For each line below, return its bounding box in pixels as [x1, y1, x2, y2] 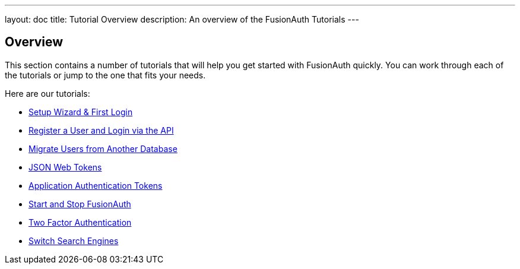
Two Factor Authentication [28, 217, 132, 227]
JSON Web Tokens [28, 162, 102, 172]
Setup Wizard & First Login [28, 106, 133, 117]
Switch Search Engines [28, 235, 119, 246]
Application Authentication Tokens [28, 180, 163, 191]
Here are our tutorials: [5, 88, 90, 99]
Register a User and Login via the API [28, 125, 174, 135]
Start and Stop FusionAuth [28, 198, 131, 209]
